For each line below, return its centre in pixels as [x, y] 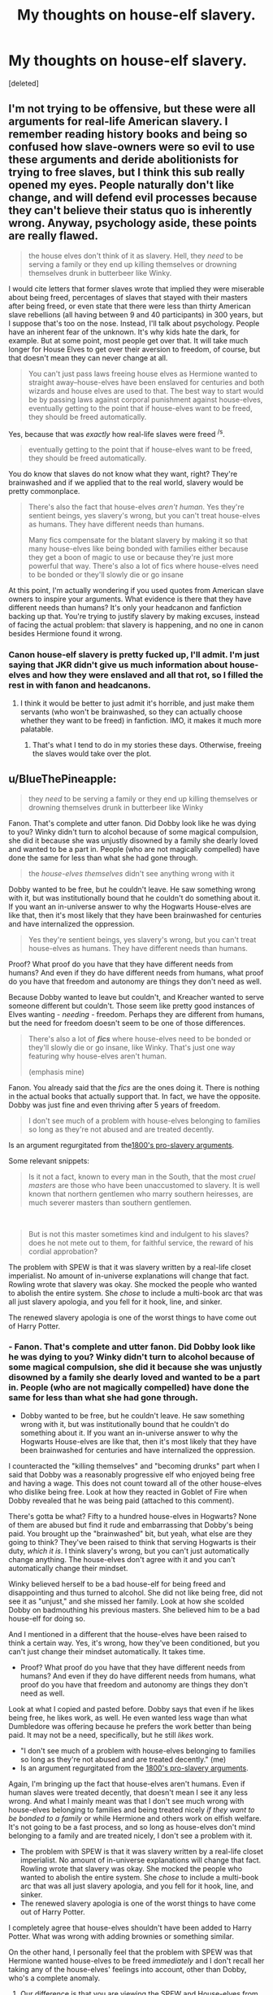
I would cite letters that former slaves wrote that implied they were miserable [136, 288]
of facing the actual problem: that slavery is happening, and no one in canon [136, 625]
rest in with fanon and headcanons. [80, 685]
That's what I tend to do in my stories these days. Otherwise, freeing [147, 744]
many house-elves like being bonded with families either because [138, 549]
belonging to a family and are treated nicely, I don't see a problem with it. [130, 1836]
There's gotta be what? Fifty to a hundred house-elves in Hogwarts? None [133, 1516]
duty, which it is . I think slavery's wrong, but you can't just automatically [129, 1551]
